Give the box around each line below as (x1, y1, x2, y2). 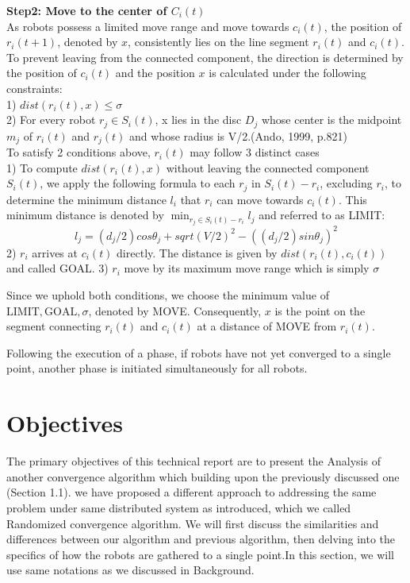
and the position (115, 64, 195, 81)
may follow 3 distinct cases (190, 144, 320, 160)
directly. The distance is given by (117, 244, 278, 261)
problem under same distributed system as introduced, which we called (6, 499, 351, 515)
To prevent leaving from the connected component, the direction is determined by (6, 48, 404, 65)
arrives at (32, 244, 78, 261)
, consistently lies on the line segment (128, 33, 309, 50)
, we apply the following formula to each (40, 175, 236, 191)
